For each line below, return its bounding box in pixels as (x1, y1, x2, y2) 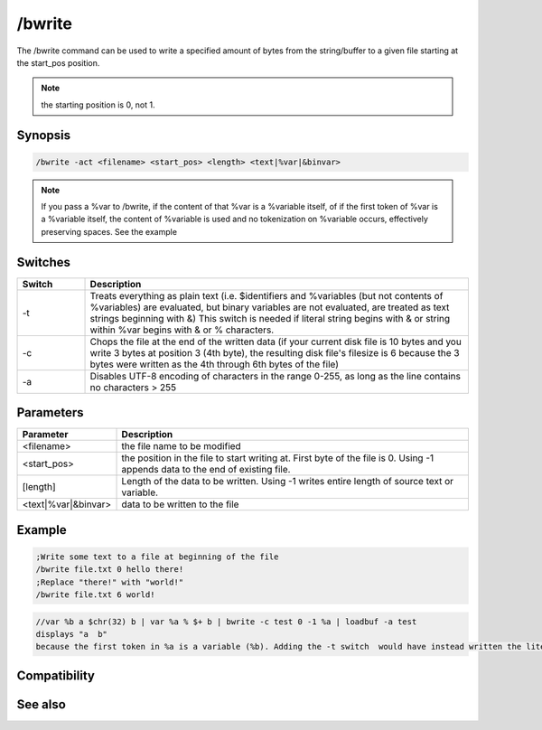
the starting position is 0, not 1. (41, 99, 155, 110)
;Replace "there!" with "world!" (35, 576, 184, 587)
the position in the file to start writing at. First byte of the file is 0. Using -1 (121, 452, 435, 464)
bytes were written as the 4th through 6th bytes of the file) (89, 358, 339, 370)
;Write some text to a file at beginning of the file (35, 551, 279, 562)
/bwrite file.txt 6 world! (35, 590, 155, 600)
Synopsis (16, 127, 71, 143)
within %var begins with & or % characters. (89, 323, 275, 336)
